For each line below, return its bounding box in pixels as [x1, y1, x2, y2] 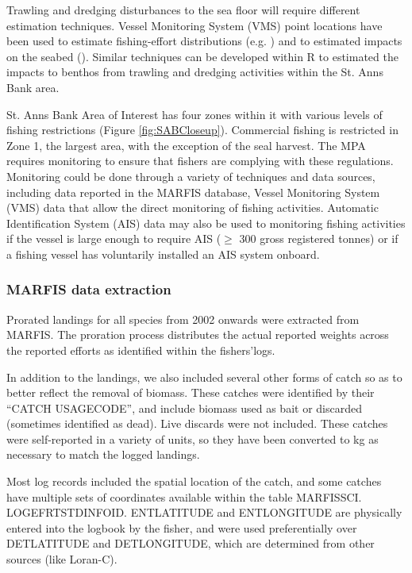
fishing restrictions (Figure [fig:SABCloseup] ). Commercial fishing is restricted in [6, 121, 399, 138]
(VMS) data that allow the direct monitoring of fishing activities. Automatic [6, 199, 379, 216]
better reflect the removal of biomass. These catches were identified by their [6, 384, 375, 401]
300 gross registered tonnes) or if [239, 230, 399, 247]
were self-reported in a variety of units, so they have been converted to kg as [6, 430, 379, 447]
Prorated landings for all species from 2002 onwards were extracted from [6, 310, 360, 327]
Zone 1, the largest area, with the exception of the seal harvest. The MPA [6, 137, 366, 153]
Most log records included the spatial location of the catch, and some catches [6, 473, 382, 490]
